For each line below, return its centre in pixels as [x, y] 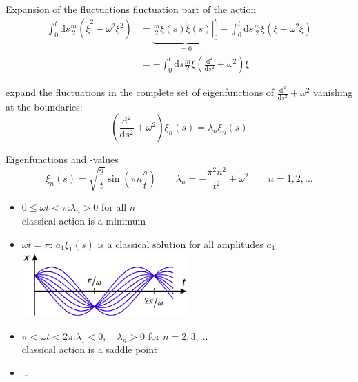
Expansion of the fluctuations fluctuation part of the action [131, 9]
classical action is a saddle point [90, 349]
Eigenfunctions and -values [62, 159]
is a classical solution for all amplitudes [180, 243]
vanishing [333, 92]
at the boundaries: [44, 106]
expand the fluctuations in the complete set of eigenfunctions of [140, 92]
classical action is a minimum [84, 220]
